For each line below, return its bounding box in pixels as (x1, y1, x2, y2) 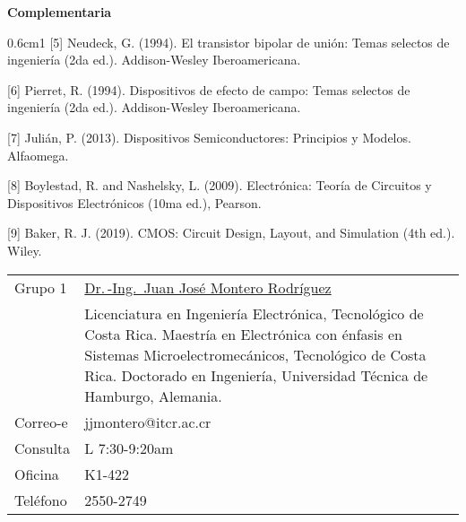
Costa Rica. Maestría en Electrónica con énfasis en (84, 323, 402, 344)
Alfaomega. (7, 145, 69, 164)
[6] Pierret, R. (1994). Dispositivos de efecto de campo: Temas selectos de (7, 80, 410, 99)
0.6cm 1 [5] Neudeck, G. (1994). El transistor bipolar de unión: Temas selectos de (7, 32, 450, 51)
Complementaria (7, 3, 112, 21)
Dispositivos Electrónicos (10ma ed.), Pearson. (7, 193, 262, 212)
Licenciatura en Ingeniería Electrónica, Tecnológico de (84, 302, 424, 324)
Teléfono (14, 489, 67, 510)
